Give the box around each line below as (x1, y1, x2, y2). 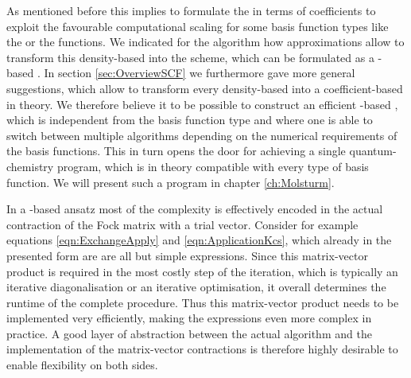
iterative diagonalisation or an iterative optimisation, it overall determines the (6, 279, 386, 295)
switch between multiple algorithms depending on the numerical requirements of (6, 127, 397, 143)
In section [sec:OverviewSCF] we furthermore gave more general (44, 64, 355, 81)
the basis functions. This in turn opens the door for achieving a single (6, 142, 346, 159)
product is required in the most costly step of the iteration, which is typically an (6, 263, 398, 279)
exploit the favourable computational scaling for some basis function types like (6, 18, 389, 34)
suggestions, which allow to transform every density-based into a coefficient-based (6, 80, 403, 96)
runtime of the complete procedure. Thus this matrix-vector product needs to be (6, 294, 399, 310)
